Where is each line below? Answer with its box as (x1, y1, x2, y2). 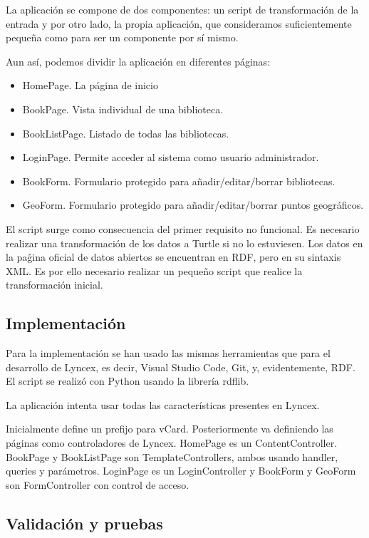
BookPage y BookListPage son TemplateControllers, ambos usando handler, (6, 449, 338, 464)
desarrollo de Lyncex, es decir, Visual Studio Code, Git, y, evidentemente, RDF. (6, 359, 355, 374)
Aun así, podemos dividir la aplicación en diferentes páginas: (6, 53, 271, 68)
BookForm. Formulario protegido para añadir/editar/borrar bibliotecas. (22, 173, 336, 188)
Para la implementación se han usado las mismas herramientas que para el (6, 346, 331, 361)
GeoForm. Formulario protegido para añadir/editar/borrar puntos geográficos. (22, 197, 364, 212)
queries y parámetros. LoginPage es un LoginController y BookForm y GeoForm (6, 463, 356, 478)
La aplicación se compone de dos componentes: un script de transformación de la (6, 2, 359, 16)
